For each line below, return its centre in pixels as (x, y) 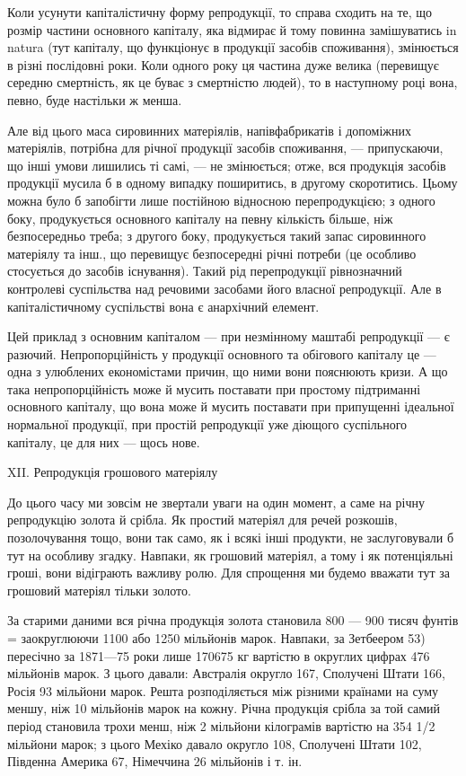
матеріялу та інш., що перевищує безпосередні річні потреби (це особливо (212, 253)
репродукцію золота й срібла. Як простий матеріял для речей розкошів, (202, 520)
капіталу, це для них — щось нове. (104, 441)
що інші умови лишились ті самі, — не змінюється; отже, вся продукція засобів (227, 165)
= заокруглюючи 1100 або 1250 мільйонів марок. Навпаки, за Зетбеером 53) (216, 638)
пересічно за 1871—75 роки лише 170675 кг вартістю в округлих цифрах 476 (219, 655)
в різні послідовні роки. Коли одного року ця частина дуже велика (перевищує (223, 64)
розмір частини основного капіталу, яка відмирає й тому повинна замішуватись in (232, 29)
